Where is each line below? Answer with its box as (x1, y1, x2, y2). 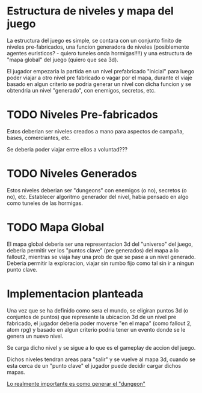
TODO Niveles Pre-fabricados (7, 108, 159, 121)
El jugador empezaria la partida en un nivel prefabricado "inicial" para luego (7, 67, 195, 75)
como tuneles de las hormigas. (7, 200, 84, 207)
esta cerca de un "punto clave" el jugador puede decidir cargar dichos (7, 362, 182, 369)
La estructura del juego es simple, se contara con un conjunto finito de (7, 37, 182, 44)
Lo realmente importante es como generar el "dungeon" (7, 380, 146, 387)
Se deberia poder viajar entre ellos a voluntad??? (7, 145, 128, 153)
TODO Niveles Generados (7, 167, 137, 181)
